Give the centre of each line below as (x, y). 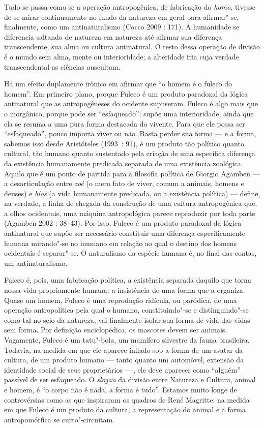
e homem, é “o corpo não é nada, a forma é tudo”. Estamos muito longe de (121, 389)
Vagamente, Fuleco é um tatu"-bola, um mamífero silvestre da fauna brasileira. (127, 340)
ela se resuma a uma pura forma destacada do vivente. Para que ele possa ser (125, 123)
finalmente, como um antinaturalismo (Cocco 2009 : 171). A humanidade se (122, 27)
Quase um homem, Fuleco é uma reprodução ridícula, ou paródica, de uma (121, 300)
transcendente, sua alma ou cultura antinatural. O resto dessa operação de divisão (132, 47)
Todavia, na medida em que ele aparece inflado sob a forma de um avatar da (124, 349)
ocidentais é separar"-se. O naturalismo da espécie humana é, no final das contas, (130, 253)
